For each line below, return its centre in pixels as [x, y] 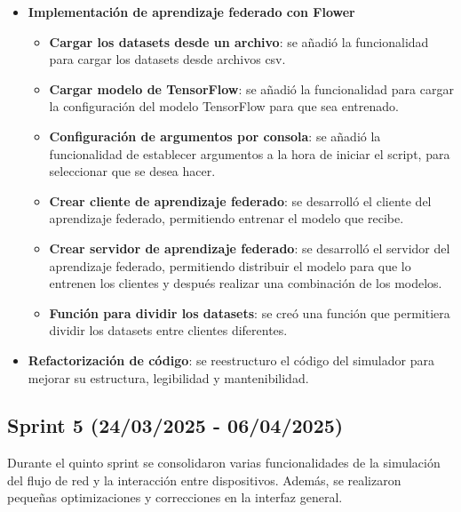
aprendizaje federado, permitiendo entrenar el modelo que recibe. [227, 218]
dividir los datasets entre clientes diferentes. [168, 330]
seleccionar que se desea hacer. [132, 171]
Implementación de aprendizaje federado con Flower [191, 12]
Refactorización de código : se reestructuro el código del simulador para [231, 360]
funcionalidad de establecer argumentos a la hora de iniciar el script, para [250, 153]
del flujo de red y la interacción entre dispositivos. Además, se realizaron [204, 480]
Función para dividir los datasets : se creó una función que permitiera [250, 312]
